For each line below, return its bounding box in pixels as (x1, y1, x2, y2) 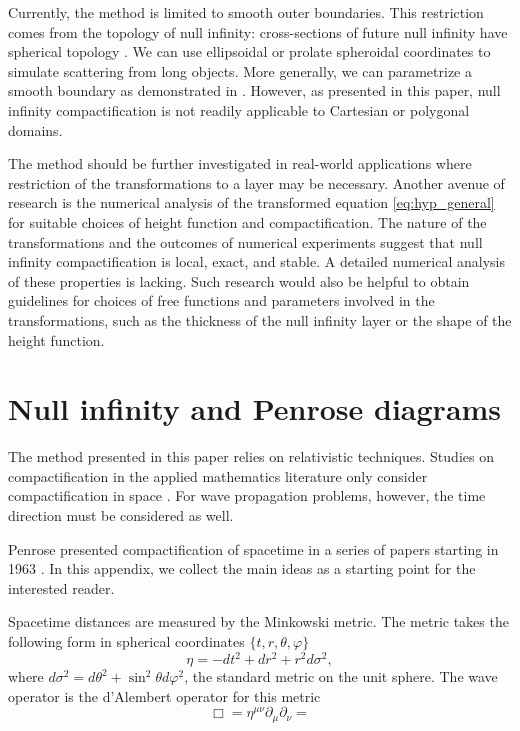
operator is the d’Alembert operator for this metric (8, 685, 321, 706)
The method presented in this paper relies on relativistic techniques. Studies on (8, 446, 494, 467)
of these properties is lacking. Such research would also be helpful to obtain (8, 270, 470, 291)
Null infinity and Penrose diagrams (8, 388, 502, 429)
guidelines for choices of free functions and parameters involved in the (8, 290, 435, 311)
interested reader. (8, 577, 115, 598)
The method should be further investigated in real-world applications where (8, 153, 472, 174)
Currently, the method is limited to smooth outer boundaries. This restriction (8, 2, 484, 22)
